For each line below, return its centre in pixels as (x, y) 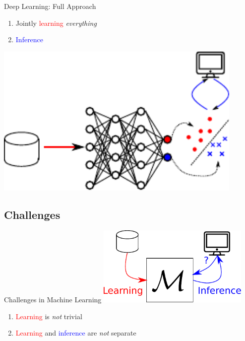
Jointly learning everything (56, 23)
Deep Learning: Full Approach (50, 6)
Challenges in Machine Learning (53, 300)
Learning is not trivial (49, 316)
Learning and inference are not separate (76, 333)
